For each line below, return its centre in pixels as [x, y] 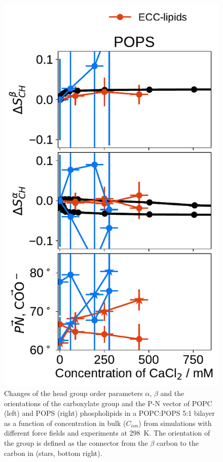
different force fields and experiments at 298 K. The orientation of [107, 433]
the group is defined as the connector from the [76, 443]
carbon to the [178, 443]
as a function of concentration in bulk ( [65, 423]
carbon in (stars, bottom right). [53, 453]
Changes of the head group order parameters [73, 393]
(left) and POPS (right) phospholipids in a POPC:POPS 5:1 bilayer [109, 413]
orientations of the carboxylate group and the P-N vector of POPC [108, 403]
